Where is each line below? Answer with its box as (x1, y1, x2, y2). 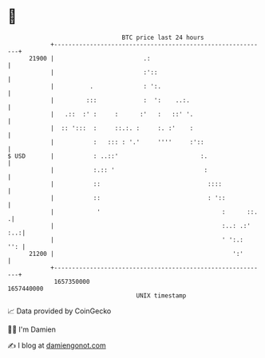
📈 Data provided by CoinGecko (7, 306, 112, 316)
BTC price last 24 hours (121, 33, 204, 41)
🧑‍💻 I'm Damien (7, 325, 57, 334)
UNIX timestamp (136, 291, 187, 300)
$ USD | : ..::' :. (7, 151, 208, 160)
